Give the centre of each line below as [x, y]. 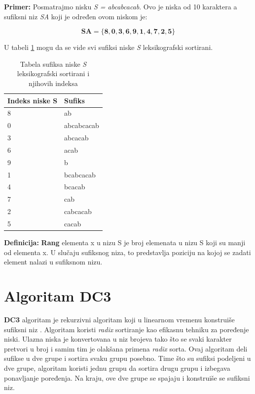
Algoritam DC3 [58, 296]
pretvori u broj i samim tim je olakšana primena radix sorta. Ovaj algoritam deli [126, 348]
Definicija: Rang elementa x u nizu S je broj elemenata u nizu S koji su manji [125, 242]
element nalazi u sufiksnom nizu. [53, 262]
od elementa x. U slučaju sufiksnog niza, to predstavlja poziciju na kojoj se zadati [127, 252]
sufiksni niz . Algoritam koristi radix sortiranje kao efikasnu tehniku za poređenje [127, 329]
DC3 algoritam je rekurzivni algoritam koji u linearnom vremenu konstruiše [119, 319]
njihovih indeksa [53, 83]
